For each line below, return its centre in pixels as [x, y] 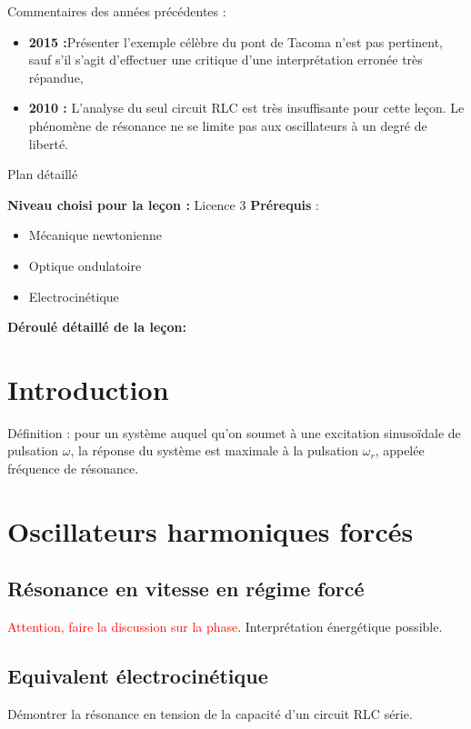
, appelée [400, 450]
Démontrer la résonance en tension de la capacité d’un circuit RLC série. [210, 714]
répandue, [56, 77]
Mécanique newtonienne [95, 235]
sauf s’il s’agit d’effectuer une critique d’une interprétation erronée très [225, 60]
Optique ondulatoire [85, 265]
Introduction [88, 389]
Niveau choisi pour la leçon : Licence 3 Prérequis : [163, 204]
